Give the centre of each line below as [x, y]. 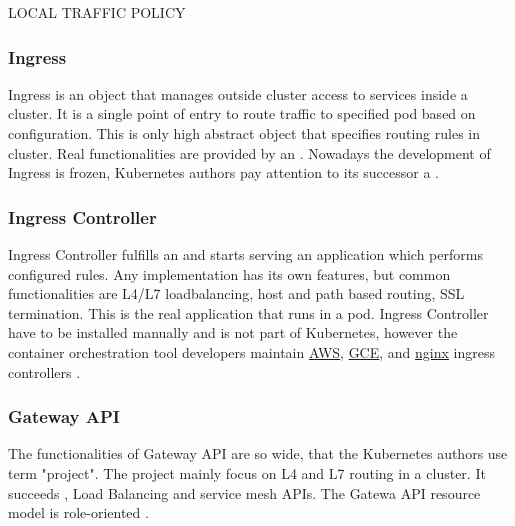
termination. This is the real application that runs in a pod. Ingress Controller [248, 312]
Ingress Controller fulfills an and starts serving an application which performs [245, 254]
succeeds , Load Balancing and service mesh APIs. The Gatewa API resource [244, 492]
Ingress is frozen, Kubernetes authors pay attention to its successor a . [223, 172]
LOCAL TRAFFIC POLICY [97, 12]
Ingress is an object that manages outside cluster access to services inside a [238, 93]
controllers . [44, 371]
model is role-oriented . [78, 512]
